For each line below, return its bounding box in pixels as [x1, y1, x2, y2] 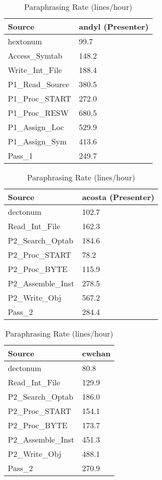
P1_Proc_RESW [8, 107, 69, 118]
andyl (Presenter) [79, 21, 149, 32]
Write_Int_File [8, 64, 62, 75]
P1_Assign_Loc [8, 121, 64, 133]
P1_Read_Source [8, 78, 69, 90]
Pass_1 [8, 150, 33, 161]
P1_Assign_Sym [8, 136, 67, 147]
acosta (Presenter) [82, 191, 155, 203]
